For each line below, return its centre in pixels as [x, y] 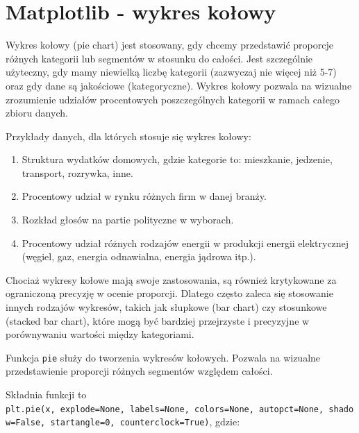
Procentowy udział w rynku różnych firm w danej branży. [144, 196]
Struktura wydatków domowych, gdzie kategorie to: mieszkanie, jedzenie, [177, 159]
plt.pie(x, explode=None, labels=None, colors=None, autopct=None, [165, 409]
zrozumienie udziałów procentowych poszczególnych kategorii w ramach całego [173, 99]
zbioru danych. [37, 113]
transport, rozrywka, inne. [77, 172]
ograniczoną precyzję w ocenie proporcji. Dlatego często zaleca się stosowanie [169, 293]
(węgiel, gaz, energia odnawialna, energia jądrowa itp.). [139, 256]
